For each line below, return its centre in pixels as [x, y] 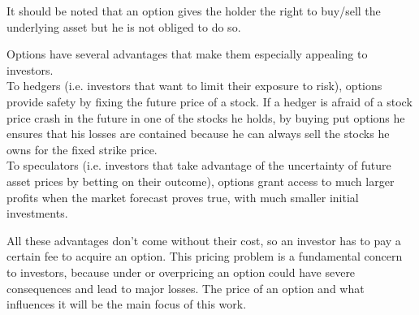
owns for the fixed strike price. [82, 149]
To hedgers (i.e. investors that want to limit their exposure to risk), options [194, 86]
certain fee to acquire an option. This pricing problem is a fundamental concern [205, 256]
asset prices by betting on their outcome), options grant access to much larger [201, 181]
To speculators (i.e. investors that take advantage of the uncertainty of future [199, 165]
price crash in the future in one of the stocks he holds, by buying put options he [206, 117]
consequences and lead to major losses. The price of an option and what [186, 288]
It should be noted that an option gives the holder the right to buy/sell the [194, 11]
